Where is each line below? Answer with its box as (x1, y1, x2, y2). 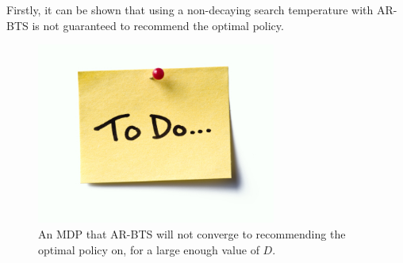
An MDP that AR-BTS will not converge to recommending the (38, 225, 346, 242)
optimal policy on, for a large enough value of (38, 241, 259, 257)
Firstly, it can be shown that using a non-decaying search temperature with (6, 2, 374, 17)
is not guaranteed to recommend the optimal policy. (32, 17, 284, 33)
